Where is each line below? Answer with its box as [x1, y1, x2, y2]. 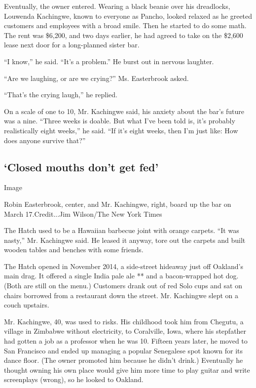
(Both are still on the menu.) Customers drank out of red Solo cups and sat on [4, 280, 242, 291]
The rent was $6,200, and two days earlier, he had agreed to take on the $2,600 [4, 30, 243, 40]
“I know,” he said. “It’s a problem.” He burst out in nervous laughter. [4, 56, 214, 66]
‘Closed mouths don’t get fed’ [4, 159, 159, 174]
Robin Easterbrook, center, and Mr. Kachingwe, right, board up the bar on [4, 198, 231, 209]
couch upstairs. [4, 300, 49, 310]
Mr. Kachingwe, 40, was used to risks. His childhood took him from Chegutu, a [4, 316, 244, 326]
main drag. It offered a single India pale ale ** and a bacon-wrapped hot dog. [4, 271, 239, 281]
